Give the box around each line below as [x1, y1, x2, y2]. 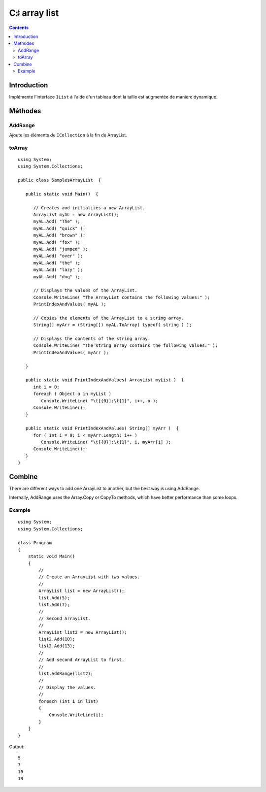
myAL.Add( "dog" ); [33, 274, 81, 279]
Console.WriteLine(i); [49, 712, 104, 718]
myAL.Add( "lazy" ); [33, 267, 83, 273]
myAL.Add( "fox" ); [33, 239, 81, 245]
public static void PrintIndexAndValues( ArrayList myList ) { [25, 377, 184, 383]
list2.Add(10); [38, 636, 75, 642]
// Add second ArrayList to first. [38, 657, 125, 662]
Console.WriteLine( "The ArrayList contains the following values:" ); [33, 295, 210, 300]
